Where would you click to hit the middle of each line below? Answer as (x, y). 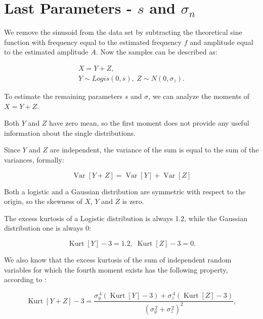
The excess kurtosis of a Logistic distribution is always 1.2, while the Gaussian (126, 218)
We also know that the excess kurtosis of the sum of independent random (118, 259)
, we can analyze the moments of (199, 96)
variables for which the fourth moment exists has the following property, (116, 269)
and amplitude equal (222, 42)
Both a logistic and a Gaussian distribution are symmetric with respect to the (125, 191)
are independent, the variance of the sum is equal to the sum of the (154, 150)
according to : (26, 279)
